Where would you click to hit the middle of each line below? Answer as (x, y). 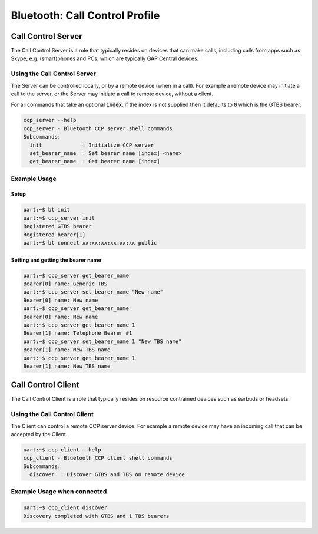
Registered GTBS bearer (58, 226)
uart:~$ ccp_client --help (62, 450)
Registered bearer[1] (54, 235)
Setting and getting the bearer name (56, 260)
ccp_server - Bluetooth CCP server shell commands (98, 128)
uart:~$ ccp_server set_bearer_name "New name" (93, 292)
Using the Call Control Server (54, 74)
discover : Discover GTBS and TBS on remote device (107, 475)
